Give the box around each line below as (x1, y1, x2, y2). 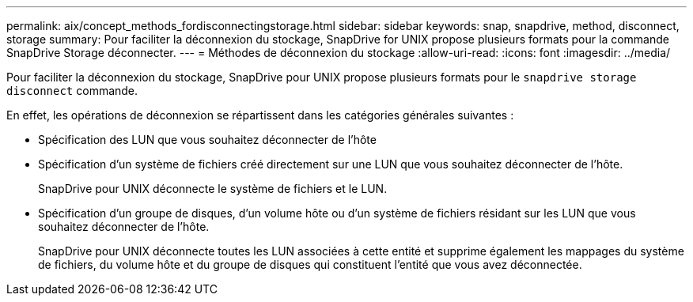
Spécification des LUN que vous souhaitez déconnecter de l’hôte (38, 133, 377, 146)
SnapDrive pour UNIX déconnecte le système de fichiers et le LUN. (38, 182, 388, 195)
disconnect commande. (6, 84, 138, 97)
